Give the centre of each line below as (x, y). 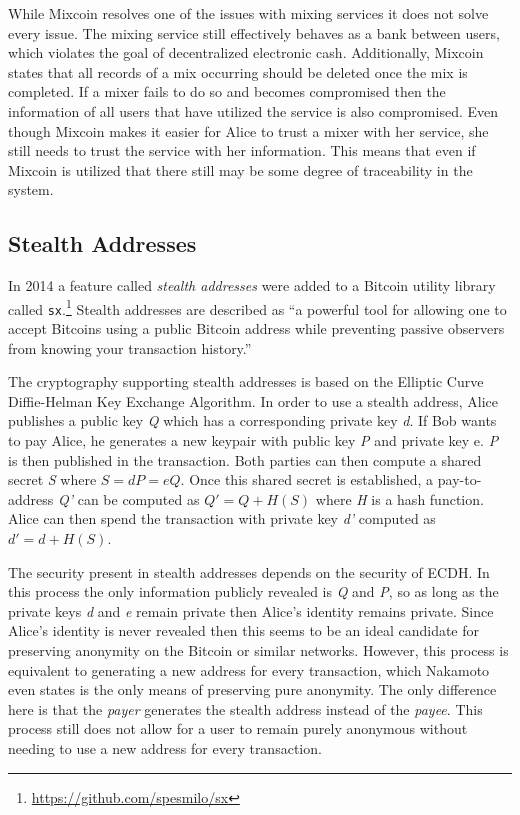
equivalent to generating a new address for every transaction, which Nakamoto (249, 669)
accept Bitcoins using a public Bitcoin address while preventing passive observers (256, 328)
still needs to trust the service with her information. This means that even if (242, 150)
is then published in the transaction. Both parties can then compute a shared (245, 459)
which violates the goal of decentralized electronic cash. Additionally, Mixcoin (246, 52)
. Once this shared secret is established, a (307, 479)
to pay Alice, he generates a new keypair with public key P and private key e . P (253, 440)
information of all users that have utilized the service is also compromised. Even (253, 110)
